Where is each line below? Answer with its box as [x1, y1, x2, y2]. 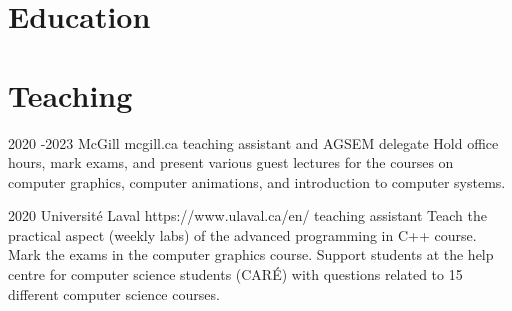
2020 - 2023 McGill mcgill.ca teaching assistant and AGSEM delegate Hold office [8, 132, 499, 153]
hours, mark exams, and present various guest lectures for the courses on [8, 152, 454, 173]
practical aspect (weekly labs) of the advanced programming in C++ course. [8, 224, 477, 245]
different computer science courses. [8, 283, 220, 304]
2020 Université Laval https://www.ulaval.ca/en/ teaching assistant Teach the [8, 205, 487, 226]
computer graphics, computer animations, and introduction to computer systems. [8, 171, 506, 192]
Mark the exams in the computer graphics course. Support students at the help [8, 244, 494, 265]
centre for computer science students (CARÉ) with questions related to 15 [8, 264, 463, 285]
